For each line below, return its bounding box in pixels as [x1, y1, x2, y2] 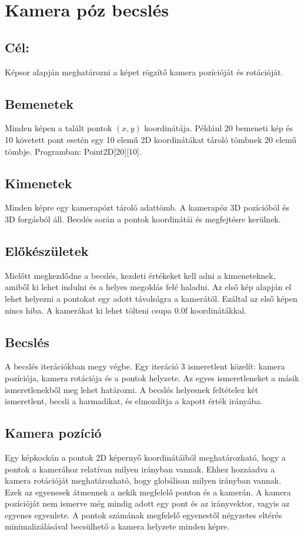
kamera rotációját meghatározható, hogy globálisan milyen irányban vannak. [5, 474, 282, 487]
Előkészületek [5, 241, 89, 259]
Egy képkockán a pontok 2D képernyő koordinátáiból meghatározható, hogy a [5, 451, 286, 463]
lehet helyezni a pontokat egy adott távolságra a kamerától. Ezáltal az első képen [5, 292, 298, 304]
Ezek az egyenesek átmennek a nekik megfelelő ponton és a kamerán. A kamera [5, 485, 291, 498]
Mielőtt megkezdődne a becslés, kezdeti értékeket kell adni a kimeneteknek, [5, 269, 276, 281]
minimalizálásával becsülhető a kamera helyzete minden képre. [5, 520, 230, 532]
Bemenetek [5, 94, 74, 112]
